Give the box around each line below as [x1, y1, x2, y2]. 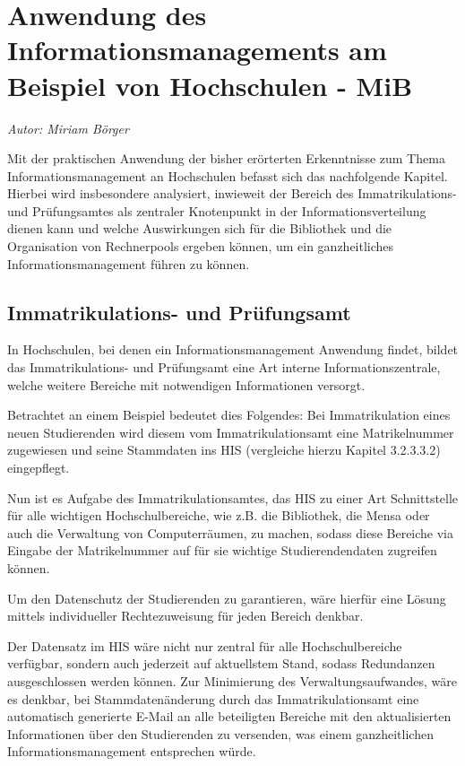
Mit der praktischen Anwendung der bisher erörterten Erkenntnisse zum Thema [7, 149, 445, 168]
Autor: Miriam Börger [7, 118, 129, 137]
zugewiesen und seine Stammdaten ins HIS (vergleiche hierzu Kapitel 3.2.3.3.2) [7, 440, 441, 459]
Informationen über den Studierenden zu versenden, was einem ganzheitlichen [7, 724, 434, 743]
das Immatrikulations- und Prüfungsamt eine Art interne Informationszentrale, [7, 358, 441, 377]
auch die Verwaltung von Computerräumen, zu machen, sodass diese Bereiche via [7, 523, 454, 542]
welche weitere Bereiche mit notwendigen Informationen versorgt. [7, 375, 366, 394]
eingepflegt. [7, 458, 70, 477]
